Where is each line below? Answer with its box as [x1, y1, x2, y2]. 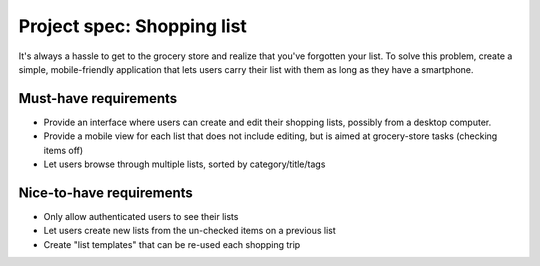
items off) [43, 144, 84, 156]
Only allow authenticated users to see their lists [43, 210, 239, 222]
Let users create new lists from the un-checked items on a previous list [43, 225, 337, 237]
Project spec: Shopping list [18, 15, 247, 37]
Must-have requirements [18, 90, 178, 107]
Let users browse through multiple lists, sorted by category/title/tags [43, 158, 326, 170]
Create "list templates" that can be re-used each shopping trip [43, 238, 301, 250]
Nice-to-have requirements [18, 184, 194, 201]
